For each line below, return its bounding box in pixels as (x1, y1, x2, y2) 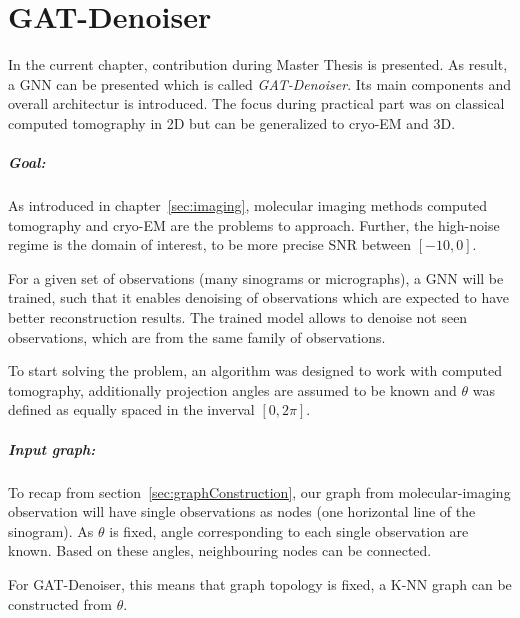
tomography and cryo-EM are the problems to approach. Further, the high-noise (8, 214, 500, 235)
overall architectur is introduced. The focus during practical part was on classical (8, 93, 505, 114)
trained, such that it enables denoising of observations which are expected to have (8, 287, 509, 308)
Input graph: (8, 438, 96, 459)
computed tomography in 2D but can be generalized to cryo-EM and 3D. (8, 112, 456, 133)
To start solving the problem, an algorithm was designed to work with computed (8, 360, 502, 381)
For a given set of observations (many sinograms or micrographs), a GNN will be (8, 267, 504, 288)
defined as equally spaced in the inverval (8, 399, 255, 420)
